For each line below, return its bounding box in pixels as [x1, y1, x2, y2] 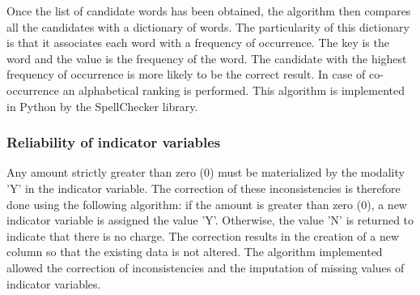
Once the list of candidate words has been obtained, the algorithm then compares [6, 2, 411, 19]
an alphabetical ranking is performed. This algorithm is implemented [62, 81, 405, 98]
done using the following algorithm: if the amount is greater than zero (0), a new [6, 195, 407, 212]
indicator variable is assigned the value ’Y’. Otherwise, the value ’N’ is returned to [6, 212, 414, 229]
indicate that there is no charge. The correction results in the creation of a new [6, 227, 399, 244]
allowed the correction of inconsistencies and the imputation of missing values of [6, 259, 405, 276]
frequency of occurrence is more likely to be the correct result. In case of [6, 66, 366, 83]
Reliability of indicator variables [6, 132, 221, 152]
